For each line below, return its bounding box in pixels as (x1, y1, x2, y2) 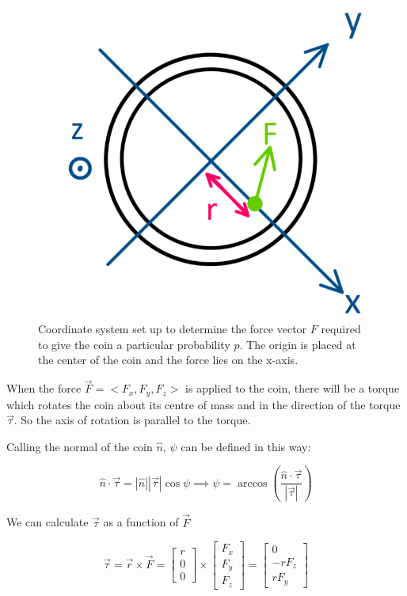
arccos (238, 477, 268, 489)
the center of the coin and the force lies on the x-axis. (38, 351, 299, 368)
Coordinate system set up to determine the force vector (38, 321, 307, 337)
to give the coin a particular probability (38, 336, 230, 352)
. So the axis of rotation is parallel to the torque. (13, 412, 251, 428)
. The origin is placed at (239, 336, 356, 352)
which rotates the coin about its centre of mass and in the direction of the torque (6, 396, 401, 412)
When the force (6, 380, 82, 397)
